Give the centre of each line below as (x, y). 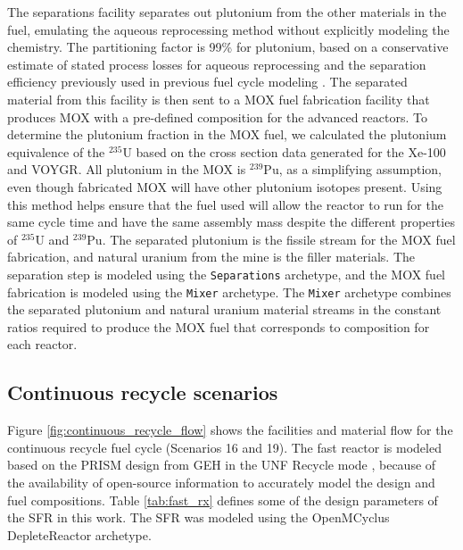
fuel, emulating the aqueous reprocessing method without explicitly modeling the (228, 29)
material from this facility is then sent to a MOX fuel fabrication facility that (219, 99)
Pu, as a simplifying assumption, (352, 169)
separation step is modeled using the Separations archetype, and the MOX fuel (226, 274)
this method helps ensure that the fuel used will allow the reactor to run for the (225, 204)
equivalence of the (56, 151)
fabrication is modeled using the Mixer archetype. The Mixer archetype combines (229, 292)
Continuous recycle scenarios (143, 392)
